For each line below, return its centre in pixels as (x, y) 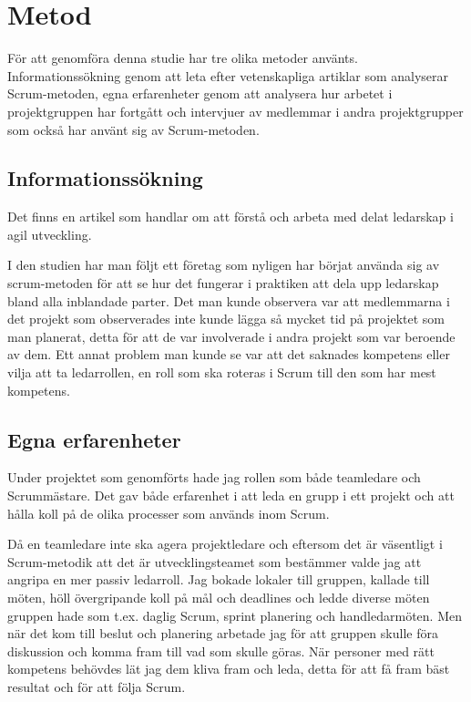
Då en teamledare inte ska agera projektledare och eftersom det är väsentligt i (225, 544)
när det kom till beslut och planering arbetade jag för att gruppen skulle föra (223, 633)
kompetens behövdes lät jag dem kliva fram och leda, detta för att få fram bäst (229, 669)
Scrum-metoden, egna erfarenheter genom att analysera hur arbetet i (200, 93)
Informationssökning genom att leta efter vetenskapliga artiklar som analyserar (228, 75)
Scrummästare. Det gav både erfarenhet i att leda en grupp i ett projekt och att (231, 496)
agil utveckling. (50, 234)
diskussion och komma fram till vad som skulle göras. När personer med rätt (221, 650)
